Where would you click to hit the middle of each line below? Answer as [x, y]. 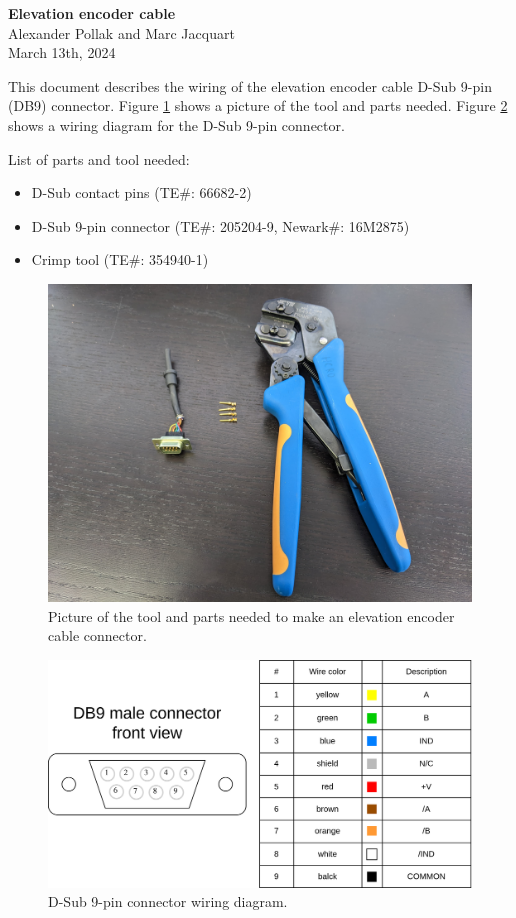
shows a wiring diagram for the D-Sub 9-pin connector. [176, 124]
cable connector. [97, 635]
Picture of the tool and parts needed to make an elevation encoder [251, 615]
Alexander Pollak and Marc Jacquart [121, 32]
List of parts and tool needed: [99, 158]
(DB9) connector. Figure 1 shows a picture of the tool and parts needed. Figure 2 [258, 105]
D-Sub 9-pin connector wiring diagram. [168, 901]
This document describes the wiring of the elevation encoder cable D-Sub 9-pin [250, 85]
